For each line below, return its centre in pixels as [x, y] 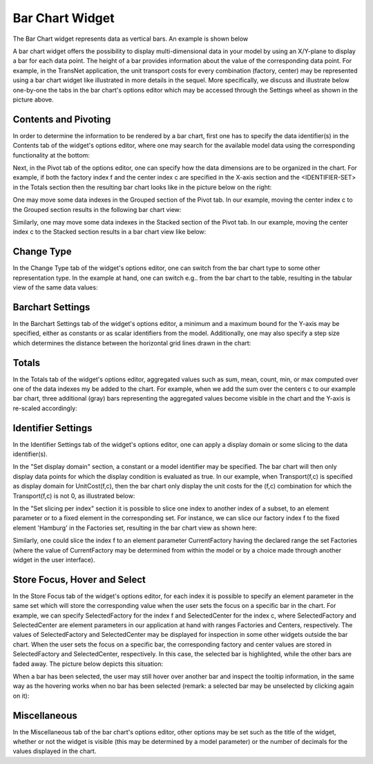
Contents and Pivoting [62, 119]
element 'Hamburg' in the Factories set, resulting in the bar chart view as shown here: [135, 528]
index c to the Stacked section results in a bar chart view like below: [109, 232]
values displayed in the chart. [55, 751]
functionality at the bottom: [51, 155]
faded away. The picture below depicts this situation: [88, 664]
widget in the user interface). [54, 560]
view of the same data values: [55, 287]
